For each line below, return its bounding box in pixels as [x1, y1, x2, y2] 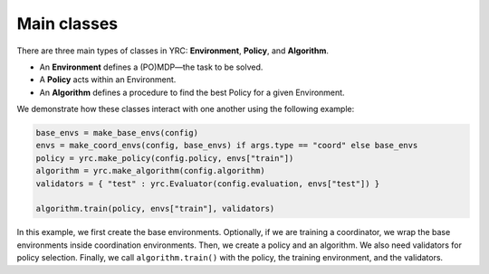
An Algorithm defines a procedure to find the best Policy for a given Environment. [39, 87, 345, 98]
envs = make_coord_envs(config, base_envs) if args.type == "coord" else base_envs [35, 140, 418, 151]
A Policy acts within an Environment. [39, 74, 177, 85]
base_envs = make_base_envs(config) [35, 128, 199, 138]
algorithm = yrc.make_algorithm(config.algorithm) [35, 165, 266, 176]
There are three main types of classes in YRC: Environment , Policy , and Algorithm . [16, 45, 330, 56]
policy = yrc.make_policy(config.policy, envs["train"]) [35, 153, 294, 163]
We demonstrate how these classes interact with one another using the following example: [16, 104, 355, 115]
